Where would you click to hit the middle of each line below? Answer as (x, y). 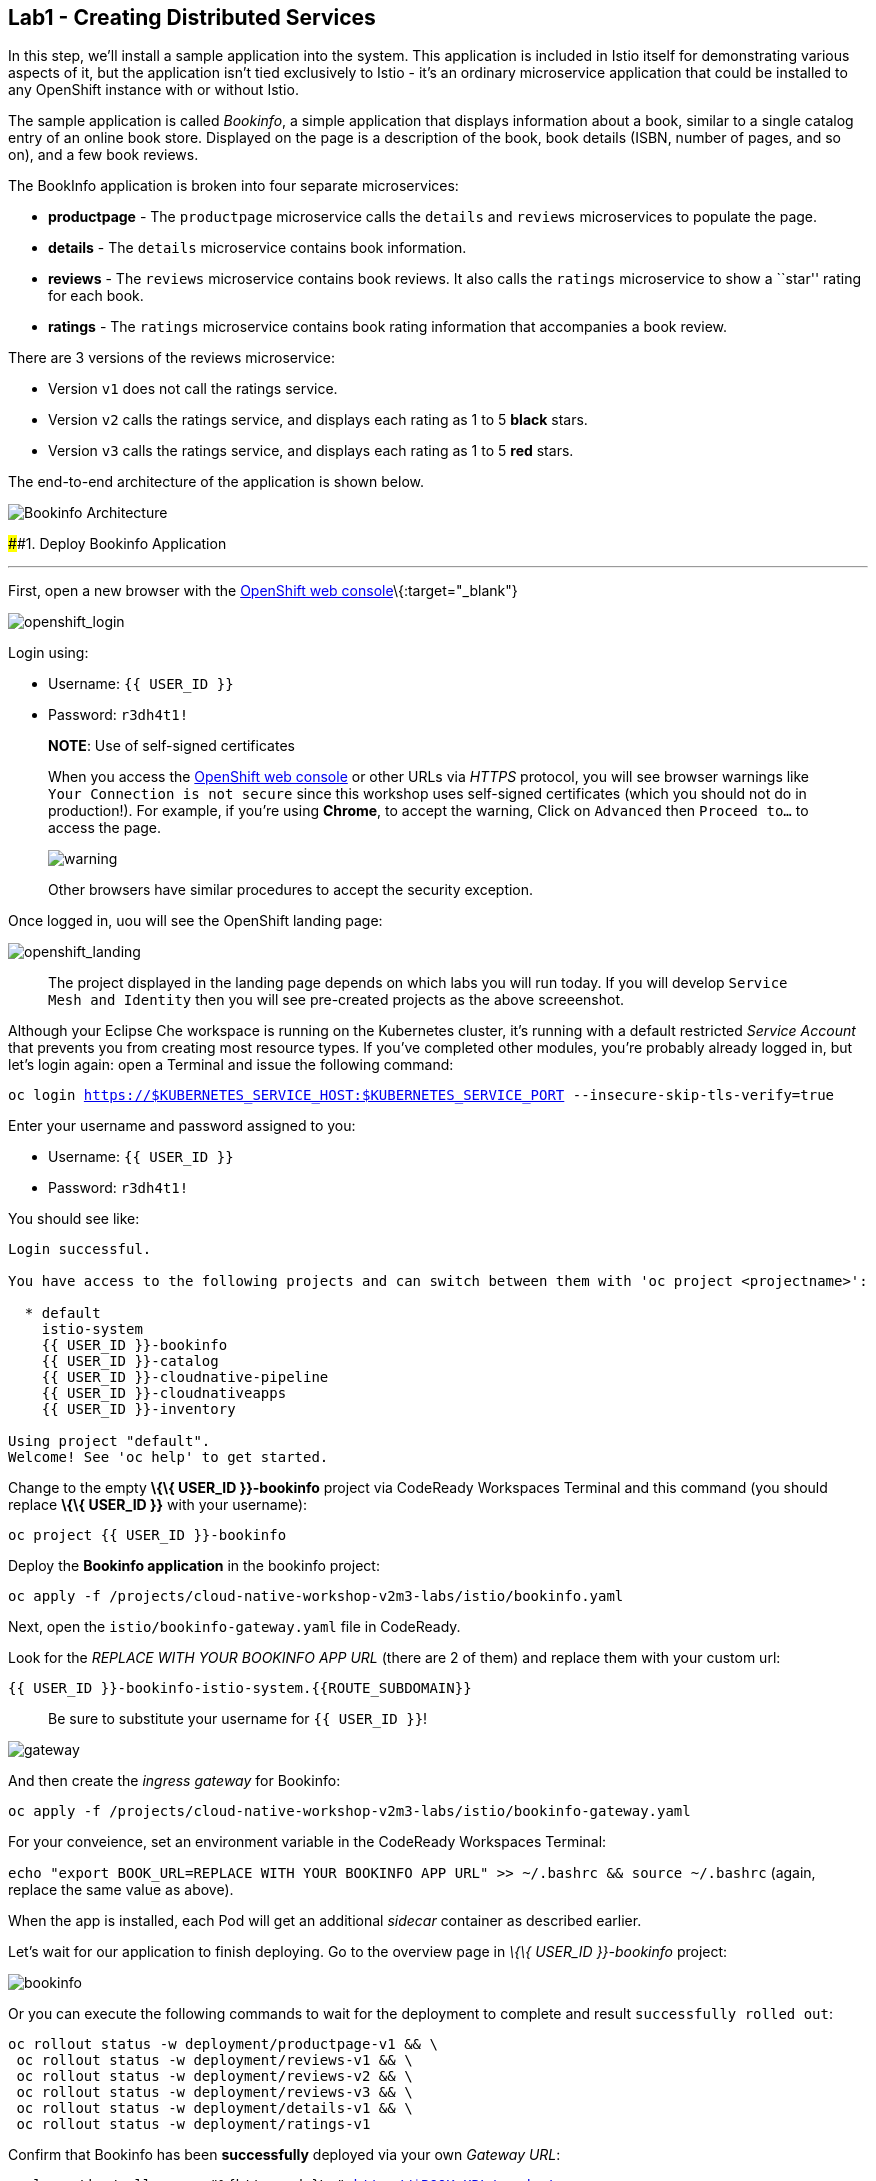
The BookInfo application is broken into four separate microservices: (233, 186)
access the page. (105, 828)
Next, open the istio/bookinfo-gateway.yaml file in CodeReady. (234, 1627)
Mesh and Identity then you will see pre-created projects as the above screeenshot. (336, 1000)
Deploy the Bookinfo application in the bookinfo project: (194, 1566)
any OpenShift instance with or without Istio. (153, 90)
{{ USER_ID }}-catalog (130, 1361)
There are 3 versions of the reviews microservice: (171, 358)
